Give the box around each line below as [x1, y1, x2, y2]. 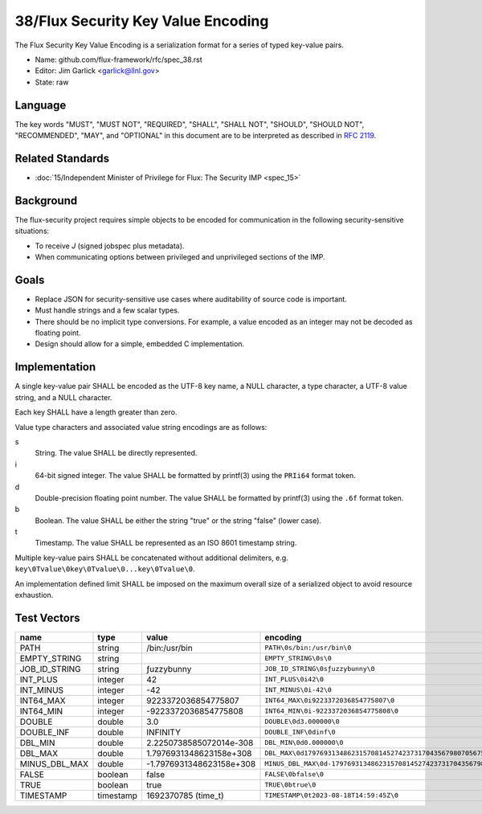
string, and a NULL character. [14, 392, 112, 402]
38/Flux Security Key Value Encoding [14, 12, 269, 30]
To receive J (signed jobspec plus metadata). [35, 241, 185, 251]
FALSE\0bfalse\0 [264, 770, 325, 779]
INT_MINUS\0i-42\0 [264, 685, 333, 694]
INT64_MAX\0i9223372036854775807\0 [264, 696, 395, 705]
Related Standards [14, 151, 110, 165]
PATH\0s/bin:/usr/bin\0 [264, 644, 352, 652]
